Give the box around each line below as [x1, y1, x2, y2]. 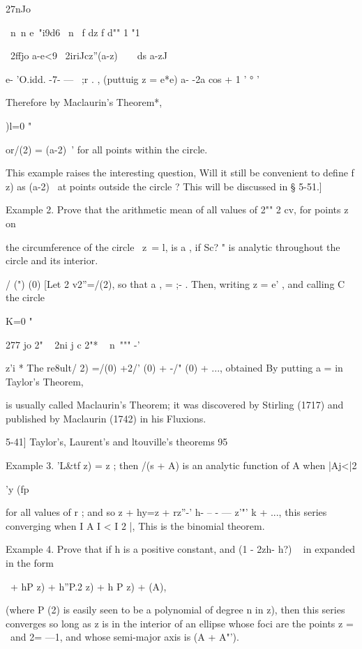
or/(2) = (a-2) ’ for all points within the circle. [6, 142, 208, 156]
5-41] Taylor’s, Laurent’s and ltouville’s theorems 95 [6, 434, 228, 449]
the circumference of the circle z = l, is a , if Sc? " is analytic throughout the [6, 239, 340, 254]
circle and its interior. [6, 253, 98, 268]
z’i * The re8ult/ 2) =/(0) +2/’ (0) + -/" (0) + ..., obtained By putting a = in [6, 360, 343, 375]
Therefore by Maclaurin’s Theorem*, [6, 95, 163, 109]
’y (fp [6, 481, 29, 496]
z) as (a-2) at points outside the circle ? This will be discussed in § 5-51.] [6, 178, 322, 193]
